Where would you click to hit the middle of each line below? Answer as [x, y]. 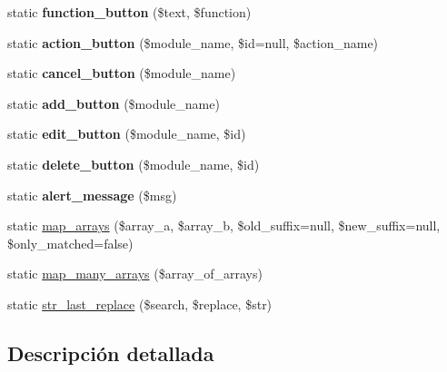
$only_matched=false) [70, 243]
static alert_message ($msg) [92, 195]
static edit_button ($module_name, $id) [127, 134]
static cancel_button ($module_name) [122, 73]
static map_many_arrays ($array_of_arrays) [135, 274]
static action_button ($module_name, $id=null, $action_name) [193, 42]
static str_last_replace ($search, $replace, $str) [140, 303]
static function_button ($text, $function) [129, 12]
